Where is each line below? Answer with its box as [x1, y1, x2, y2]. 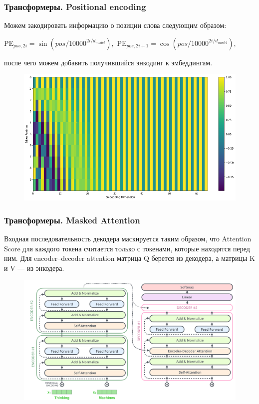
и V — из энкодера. [4, 262, 64, 273]
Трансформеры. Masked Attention [4, 213, 140, 226]
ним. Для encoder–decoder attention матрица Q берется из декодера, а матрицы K [4, 253, 255, 263]
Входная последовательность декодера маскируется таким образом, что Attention [4, 233, 252, 243]
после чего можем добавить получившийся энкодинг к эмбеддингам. [4, 57, 213, 67]
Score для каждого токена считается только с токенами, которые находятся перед [4, 243, 250, 253]
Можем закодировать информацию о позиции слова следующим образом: [4, 20, 227, 30]
